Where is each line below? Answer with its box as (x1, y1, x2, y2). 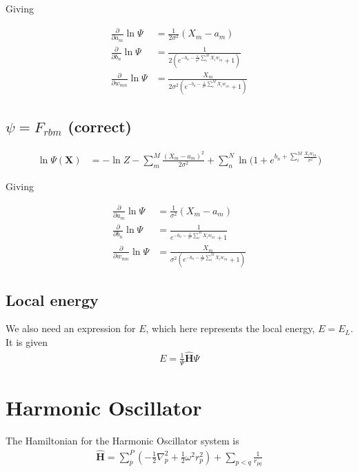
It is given (6, 334, 48, 349)
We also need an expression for (6, 321, 136, 336)
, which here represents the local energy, (146, 321, 315, 336)
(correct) (68, 116, 132, 137)
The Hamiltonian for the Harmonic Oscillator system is (6, 433, 239, 447)
